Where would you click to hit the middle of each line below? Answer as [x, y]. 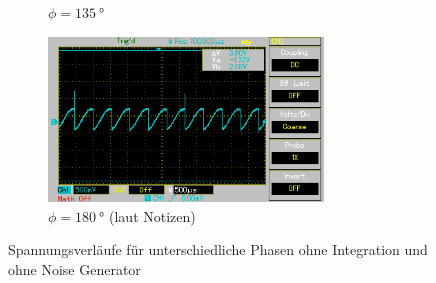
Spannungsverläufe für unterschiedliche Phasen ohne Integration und [218, 249]
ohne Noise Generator [74, 268]
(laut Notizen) [152, 215]
